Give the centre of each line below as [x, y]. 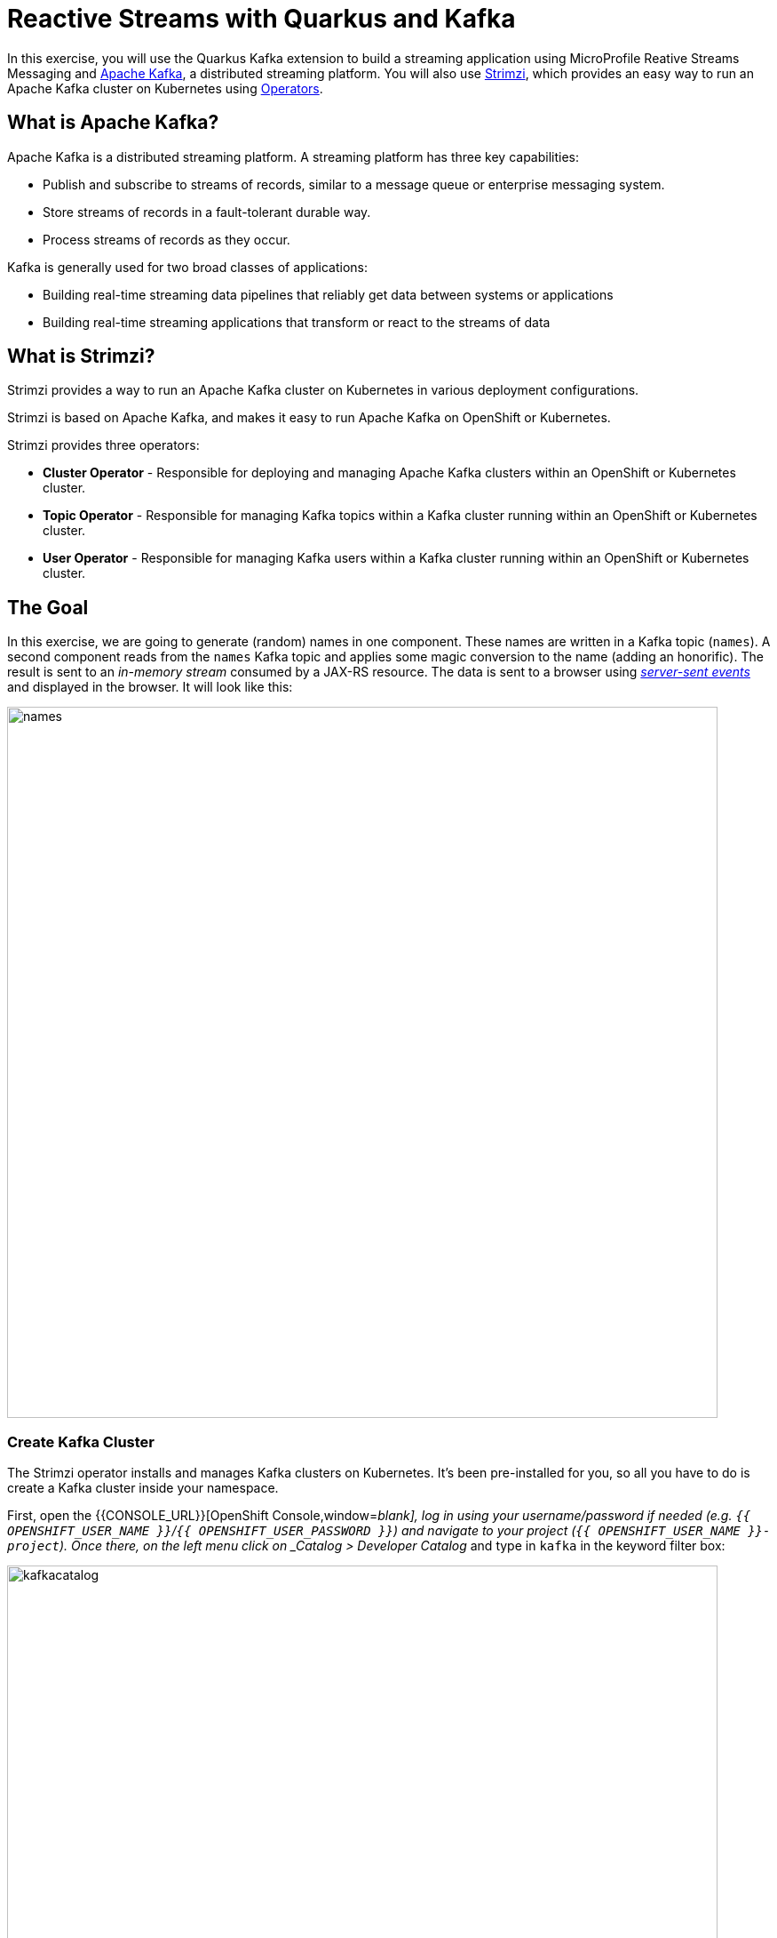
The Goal [48, 607]
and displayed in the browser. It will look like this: [150, 687]
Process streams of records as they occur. [166, 239]
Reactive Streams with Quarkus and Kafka [262, 19]
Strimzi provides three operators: [103, 445]
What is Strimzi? [81, 356]
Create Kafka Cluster [81, 1441]
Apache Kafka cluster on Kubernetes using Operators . [165, 88]
